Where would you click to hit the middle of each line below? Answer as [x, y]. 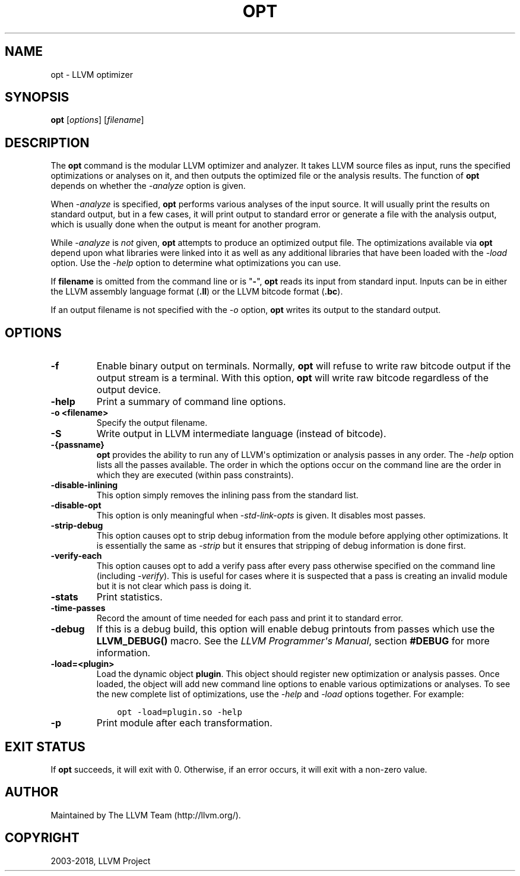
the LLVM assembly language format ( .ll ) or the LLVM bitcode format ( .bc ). [197, 292]
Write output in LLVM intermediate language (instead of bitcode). [241, 434]
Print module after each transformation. [184, 723]
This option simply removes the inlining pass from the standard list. [227, 495]
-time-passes [78, 608]
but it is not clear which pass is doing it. [174, 586]
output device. [129, 390]
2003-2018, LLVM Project [101, 861]
